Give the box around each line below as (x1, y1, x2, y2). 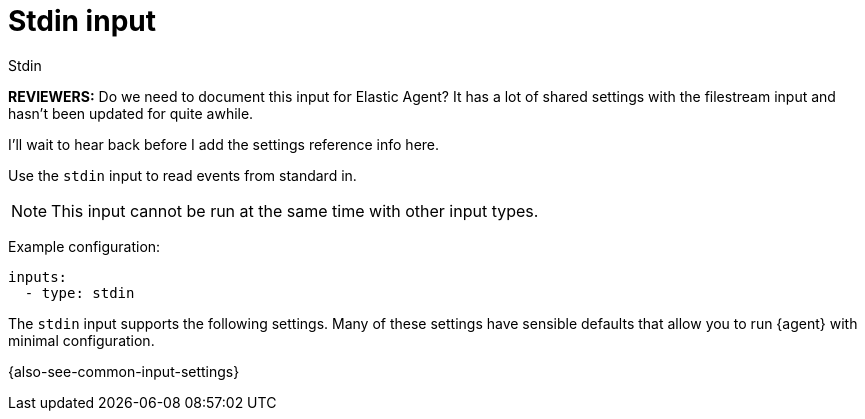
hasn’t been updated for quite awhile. (8, 104, 254, 122)
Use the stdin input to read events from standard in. (8, 166, 357, 184)
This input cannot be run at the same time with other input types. (51, 200, 539, 221)
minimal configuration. (8, 331, 155, 349)
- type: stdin (24, 284, 135, 301)
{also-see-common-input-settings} (8, 362, 240, 380)
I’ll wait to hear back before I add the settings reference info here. (8, 135, 440, 153)
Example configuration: (8, 237, 161, 255)
